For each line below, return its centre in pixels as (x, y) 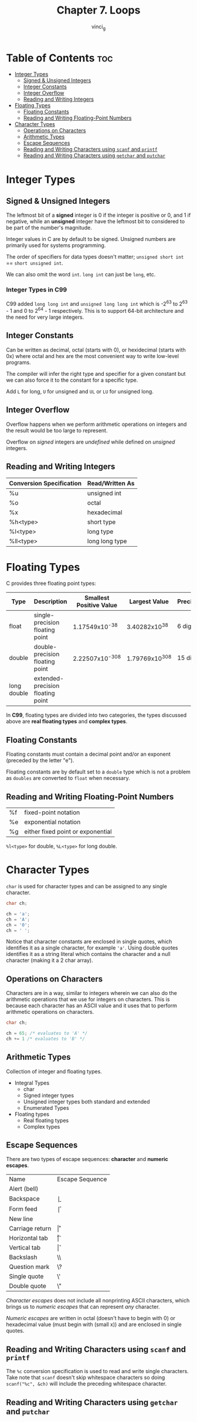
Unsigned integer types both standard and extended (87, 1102)
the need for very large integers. (45, 317)
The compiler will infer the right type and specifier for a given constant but (96, 373)
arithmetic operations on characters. (50, 1012)
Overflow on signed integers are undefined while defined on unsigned (91, 442)
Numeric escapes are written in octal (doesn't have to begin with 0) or (91, 1318)
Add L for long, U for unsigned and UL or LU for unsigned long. (80, 391)
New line (21, 1219)
